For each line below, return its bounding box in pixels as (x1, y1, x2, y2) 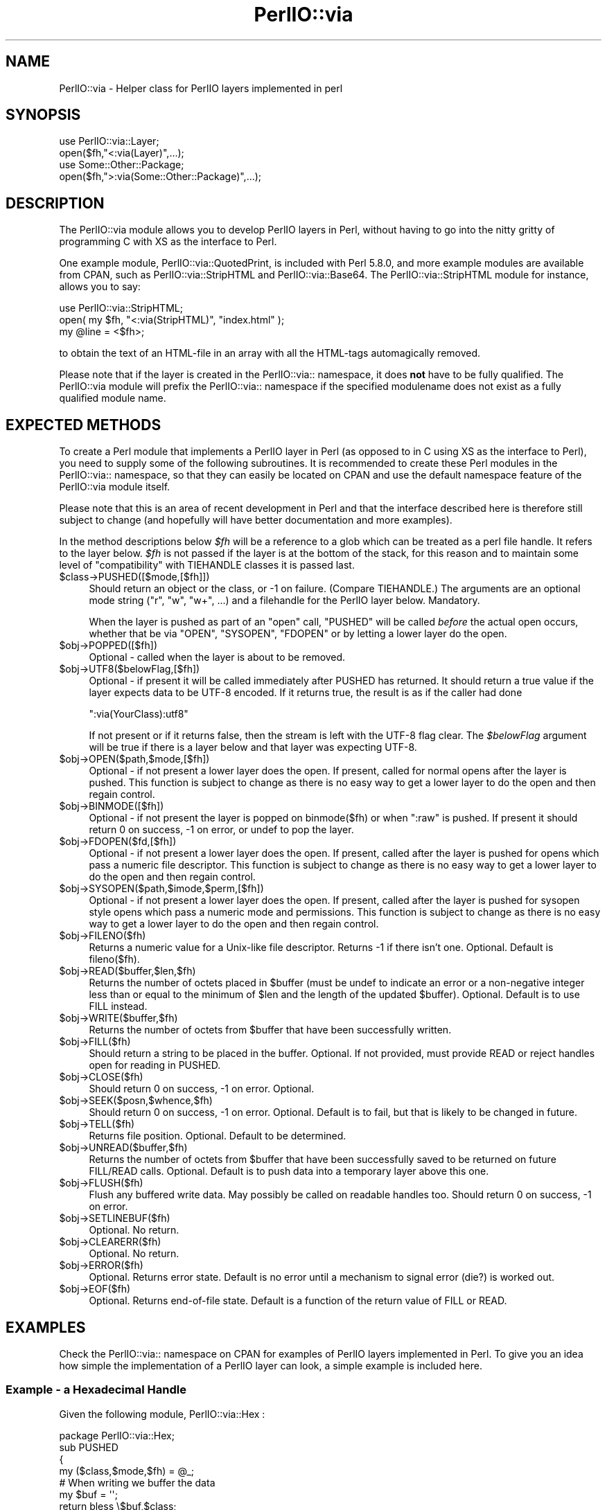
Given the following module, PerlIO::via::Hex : (59, 1407, 265, 1420)
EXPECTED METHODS (6, 416, 161, 434)
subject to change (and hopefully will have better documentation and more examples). (59, 514, 452, 526)
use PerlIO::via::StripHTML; (59, 302, 183, 314)
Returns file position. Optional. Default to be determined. (89, 1130, 346, 1142)
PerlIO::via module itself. (59, 481, 170, 493)
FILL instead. (89, 1000, 148, 1013)
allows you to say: (59, 281, 141, 293)
